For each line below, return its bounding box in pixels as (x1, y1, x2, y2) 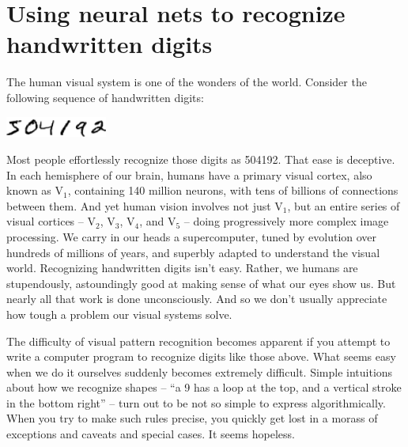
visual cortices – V (6, 213, 96, 229)
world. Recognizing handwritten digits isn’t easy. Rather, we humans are (6, 259, 358, 276)
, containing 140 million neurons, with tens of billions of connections (67, 182, 399, 199)
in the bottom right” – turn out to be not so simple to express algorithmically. (6, 394, 386, 411)
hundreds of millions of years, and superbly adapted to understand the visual (6, 244, 380, 260)
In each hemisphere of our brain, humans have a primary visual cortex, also (6, 166, 372, 183)
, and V (139, 213, 176, 229)
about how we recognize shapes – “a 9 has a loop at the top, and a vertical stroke (6, 379, 402, 396)
